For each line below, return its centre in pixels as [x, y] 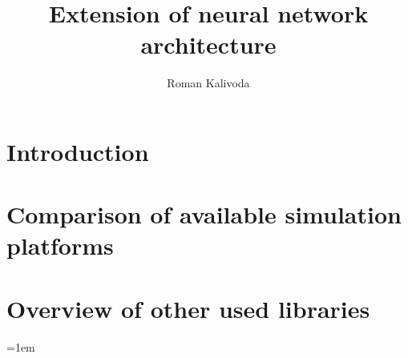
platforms [60, 245]
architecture [208, 44]
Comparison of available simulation [204, 214]
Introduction [78, 151]
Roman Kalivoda [208, 83]
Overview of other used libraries [188, 308]
